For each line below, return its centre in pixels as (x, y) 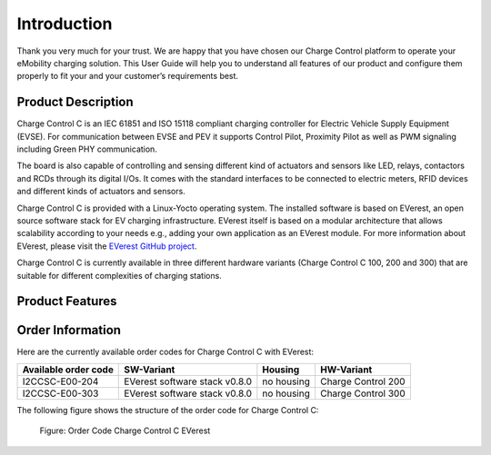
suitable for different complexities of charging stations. (119, 275)
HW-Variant (346, 370)
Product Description (75, 102)
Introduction (65, 24)
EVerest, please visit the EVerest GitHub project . (107, 246)
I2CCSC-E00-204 (60, 381)
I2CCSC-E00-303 (60, 393)
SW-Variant (150, 370)
